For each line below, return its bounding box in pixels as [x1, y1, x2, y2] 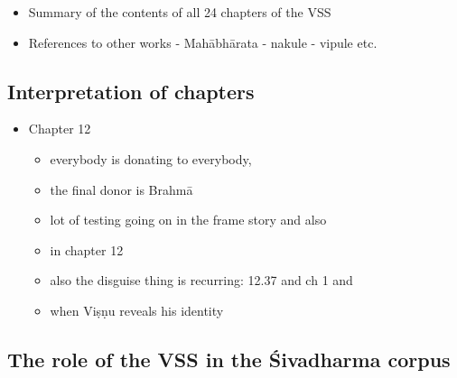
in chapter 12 [50, 240, 124, 259]
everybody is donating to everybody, [50, 149, 252, 168]
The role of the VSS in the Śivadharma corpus [7, 345, 451, 373]
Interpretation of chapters [7, 77, 255, 105]
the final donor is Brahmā [50, 180, 193, 198]
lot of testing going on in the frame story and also [50, 210, 327, 229]
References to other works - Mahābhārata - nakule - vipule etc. [28, 32, 378, 51]
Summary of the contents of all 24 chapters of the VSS [28, 3, 331, 21]
